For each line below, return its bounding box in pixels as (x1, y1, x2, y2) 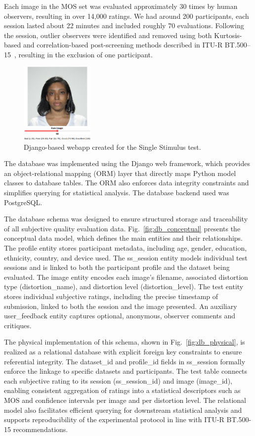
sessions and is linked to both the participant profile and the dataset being (4, 262, 230, 272)
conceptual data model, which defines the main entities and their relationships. (4, 233, 243, 243)
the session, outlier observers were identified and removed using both (4, 30, 212, 40)
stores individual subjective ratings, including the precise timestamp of (4, 291, 218, 301)
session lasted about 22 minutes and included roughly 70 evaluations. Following (4, 20, 244, 31)
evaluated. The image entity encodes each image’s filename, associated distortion (4, 271, 248, 282)
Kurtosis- (214, 30, 242, 40)
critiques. (4, 320, 32, 330)
